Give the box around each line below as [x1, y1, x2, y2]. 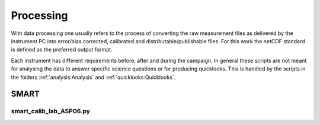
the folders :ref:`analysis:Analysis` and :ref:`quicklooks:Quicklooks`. [11, 73, 176, 81]
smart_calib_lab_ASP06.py [11, 107, 90, 116]
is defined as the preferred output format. [11, 46, 113, 53]
